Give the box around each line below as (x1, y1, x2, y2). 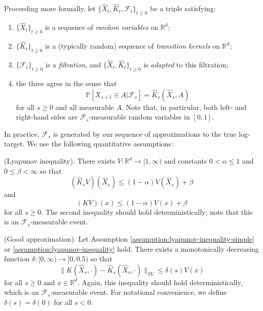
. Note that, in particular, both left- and (121, 101, 247, 112)
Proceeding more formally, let (4, 3, 96, 14)
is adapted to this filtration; (143, 59, 229, 70)
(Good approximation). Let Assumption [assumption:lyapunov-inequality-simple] (4, 234, 254, 244)
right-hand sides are (16, 111, 78, 122)
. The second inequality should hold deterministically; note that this (41, 206, 253, 217)
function (4, 253, 30, 264)
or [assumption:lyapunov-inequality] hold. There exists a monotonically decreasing (4, 243, 259, 254)
